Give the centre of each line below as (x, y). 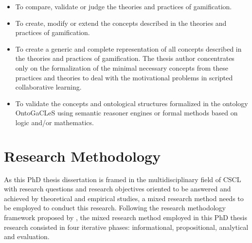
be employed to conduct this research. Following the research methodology (115, 208)
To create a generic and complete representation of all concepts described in (128, 48)
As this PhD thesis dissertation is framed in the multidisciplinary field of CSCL (123, 179)
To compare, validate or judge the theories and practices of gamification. (124, 6)
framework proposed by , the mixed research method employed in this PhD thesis (126, 217)
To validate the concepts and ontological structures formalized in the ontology (132, 103)
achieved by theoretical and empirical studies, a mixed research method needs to (124, 198)
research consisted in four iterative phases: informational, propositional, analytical (126, 227)
